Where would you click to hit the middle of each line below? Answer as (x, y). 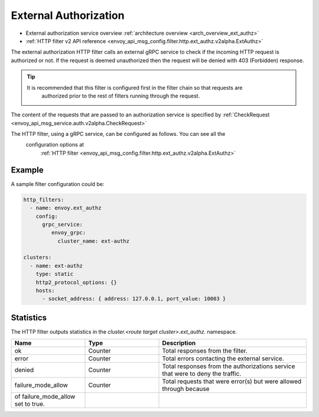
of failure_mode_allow (45, 397)
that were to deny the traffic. (202, 374)
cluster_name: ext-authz (94, 241)
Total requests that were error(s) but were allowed (232, 382)
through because (186, 389)
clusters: (38, 258)
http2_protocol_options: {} (77, 282)
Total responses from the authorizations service (229, 366)
